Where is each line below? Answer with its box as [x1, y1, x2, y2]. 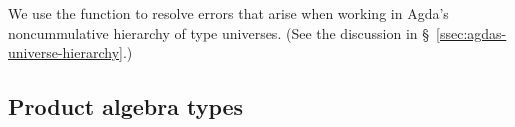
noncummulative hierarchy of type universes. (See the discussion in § [8, 22, 430, 43]
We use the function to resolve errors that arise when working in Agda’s [8, 3, 449, 23]
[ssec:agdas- [436, 22, 507, 43]
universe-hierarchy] [8, 42, 123, 63]
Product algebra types [8, 91, 244, 122]
